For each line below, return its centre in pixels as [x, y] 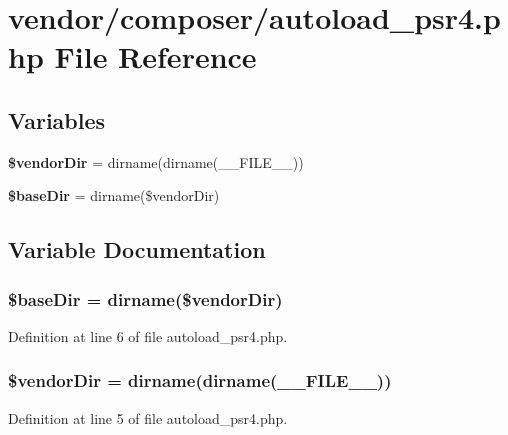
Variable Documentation [137, 249]
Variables [57, 119]
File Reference [155, 56]
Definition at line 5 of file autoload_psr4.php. [148, 417]
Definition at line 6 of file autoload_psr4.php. [148, 335]
